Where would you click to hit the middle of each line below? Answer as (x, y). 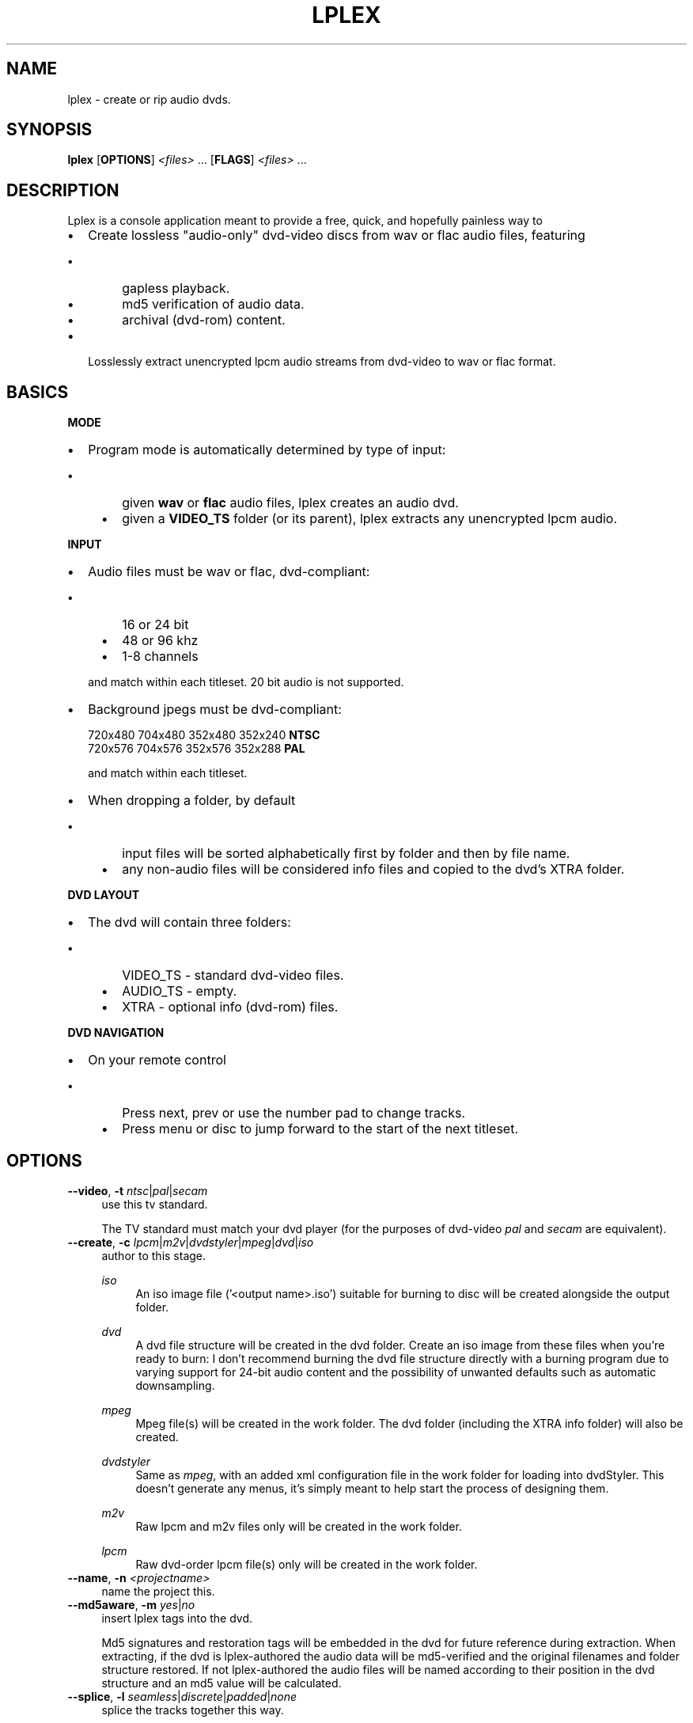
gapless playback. (176, 288)
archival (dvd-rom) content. (204, 320)
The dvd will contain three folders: (189, 922)
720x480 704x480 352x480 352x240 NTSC (204, 735)
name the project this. (158, 1591)
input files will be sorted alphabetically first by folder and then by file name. (346, 854)
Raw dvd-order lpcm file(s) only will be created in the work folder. (307, 1564)
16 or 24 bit (155, 625)
